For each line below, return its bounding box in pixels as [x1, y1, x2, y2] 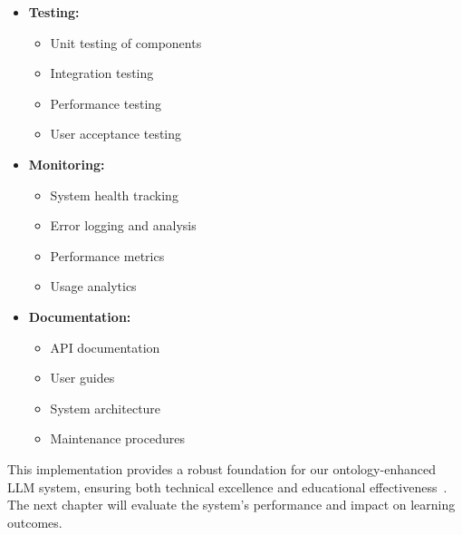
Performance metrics [50, 246, 165, 265]
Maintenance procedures [50, 429, 185, 448]
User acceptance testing [50, 124, 182, 143]
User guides [50, 368, 115, 387]
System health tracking [50, 185, 178, 204]
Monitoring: [28, 154, 105, 173]
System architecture [50, 398, 161, 417]
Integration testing [50, 63, 154, 83]
